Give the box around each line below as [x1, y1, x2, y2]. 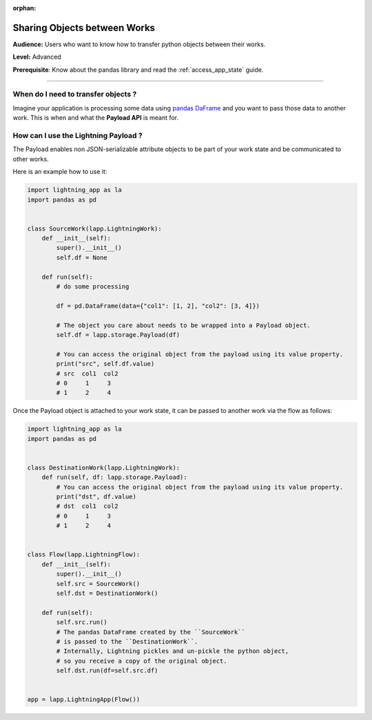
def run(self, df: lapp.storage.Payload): [41, 474, 187, 481]
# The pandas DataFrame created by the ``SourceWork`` [56, 628, 246, 636]
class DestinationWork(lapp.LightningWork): [27, 463, 180, 471]
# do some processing [56, 283, 130, 291]
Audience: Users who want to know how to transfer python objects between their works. [12, 40, 266, 48]
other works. [12, 155, 49, 163]
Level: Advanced [12, 52, 61, 61]
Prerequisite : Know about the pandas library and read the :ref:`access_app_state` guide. [12, 66, 264, 74]
